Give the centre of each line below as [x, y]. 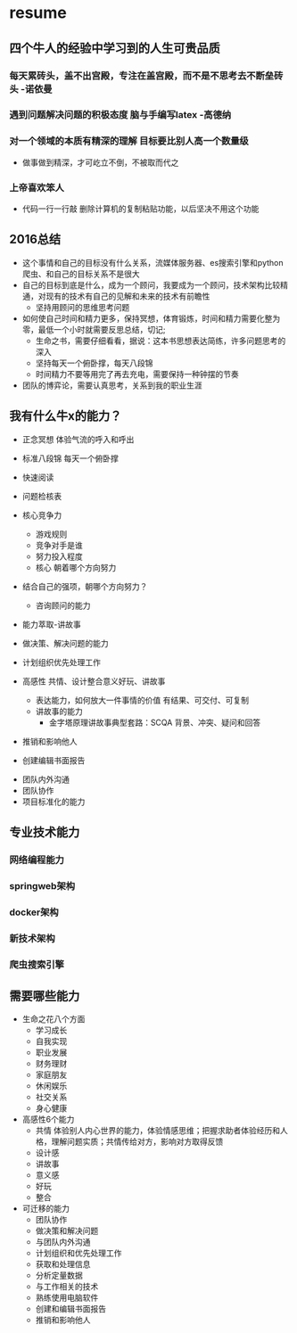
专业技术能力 [45, 832]
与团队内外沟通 [63, 1242]
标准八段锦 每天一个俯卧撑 [70, 458]
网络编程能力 [37, 860]
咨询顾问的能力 [63, 605]
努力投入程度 [59, 556]
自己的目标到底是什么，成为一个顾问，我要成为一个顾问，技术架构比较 [151, 284]
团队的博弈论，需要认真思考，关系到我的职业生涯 [112, 385]
